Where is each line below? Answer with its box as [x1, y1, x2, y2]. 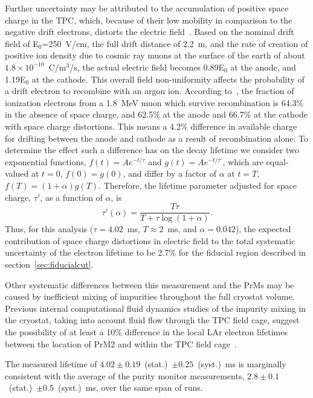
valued [5, 167, 29, 180]
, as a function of [40, 191, 103, 203]
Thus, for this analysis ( [5, 223, 94, 235]
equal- [266, 155, 289, 168]
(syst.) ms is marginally [198, 358, 286, 370]
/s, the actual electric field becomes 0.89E [69, 60, 224, 73]
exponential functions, [5, 155, 86, 168]
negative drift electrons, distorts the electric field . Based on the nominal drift [5, 25, 294, 38]
